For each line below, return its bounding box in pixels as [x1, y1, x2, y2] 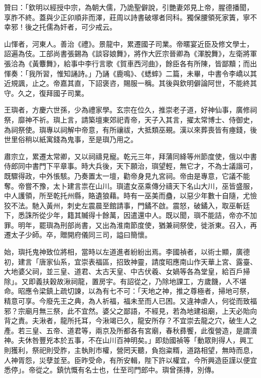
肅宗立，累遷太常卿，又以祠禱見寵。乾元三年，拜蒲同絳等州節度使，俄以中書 [4, 151, 257, 161]
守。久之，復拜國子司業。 [4, 87, 88, 98]
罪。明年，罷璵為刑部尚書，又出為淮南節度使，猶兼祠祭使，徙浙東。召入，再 [4, 219, 257, 230]
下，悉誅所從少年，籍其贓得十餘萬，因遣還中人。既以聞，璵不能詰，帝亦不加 [4, 210, 257, 220]
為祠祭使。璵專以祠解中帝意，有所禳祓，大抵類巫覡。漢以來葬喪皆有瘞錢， [4, 124, 250, 135]
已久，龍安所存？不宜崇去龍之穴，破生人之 [116, 315, 257, 326]
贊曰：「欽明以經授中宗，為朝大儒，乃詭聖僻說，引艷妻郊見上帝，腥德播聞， [4, 2, 253, 12]
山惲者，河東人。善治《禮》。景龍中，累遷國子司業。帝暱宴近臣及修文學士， [4, 38, 253, 49]
